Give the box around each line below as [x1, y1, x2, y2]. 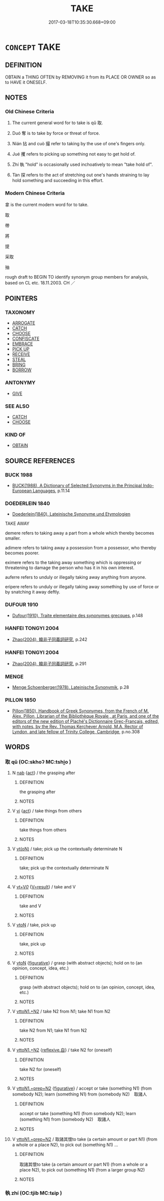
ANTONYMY [5, 379, 36, 386]
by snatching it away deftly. [5, 589, 60, 595]
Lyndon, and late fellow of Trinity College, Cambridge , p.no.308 [12, 729, 140, 734]
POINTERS [5, 294, 38, 303]
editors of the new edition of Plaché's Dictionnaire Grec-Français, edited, [12, 718, 159, 724]
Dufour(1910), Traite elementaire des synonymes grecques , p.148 [12, 612, 143, 618]
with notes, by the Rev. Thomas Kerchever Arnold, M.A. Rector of [12, 723, 143, 729]
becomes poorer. [5, 550, 40, 556]
